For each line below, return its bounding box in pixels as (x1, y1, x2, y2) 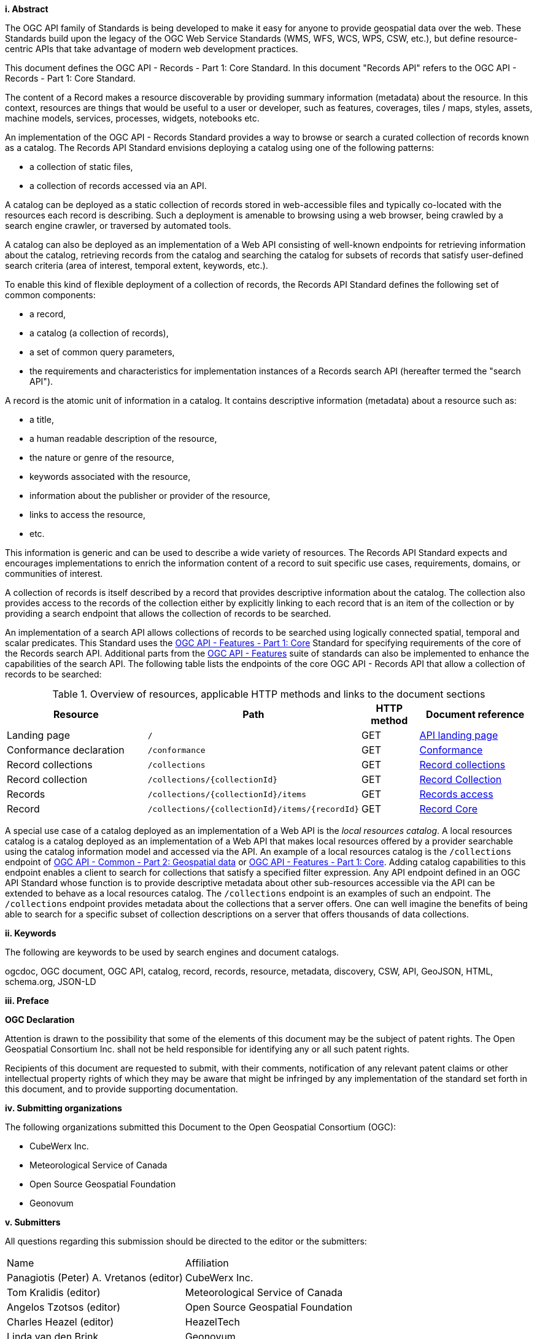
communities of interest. (5, 568, 103, 579)
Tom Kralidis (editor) (7, 1286, 101, 1298)
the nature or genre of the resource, (29, 452, 174, 463)
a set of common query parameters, (29, 347, 175, 357)
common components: (5, 290, 96, 300)
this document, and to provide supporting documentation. (5, 1084, 238, 1094)
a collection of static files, (29, 161, 133, 172)
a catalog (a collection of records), (29, 328, 169, 338)
